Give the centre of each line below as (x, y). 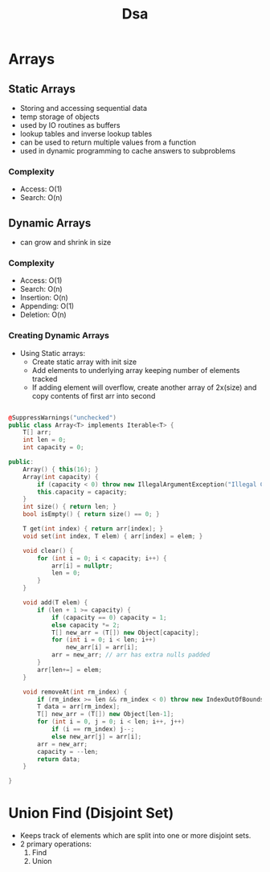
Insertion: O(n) (44, 297)
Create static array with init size (84, 362)
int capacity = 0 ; (53, 448)
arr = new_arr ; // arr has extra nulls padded (131, 655)
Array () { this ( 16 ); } (61, 469)
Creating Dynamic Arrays (59, 336)
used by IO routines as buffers (70, 125)
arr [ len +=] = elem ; (70, 669)
